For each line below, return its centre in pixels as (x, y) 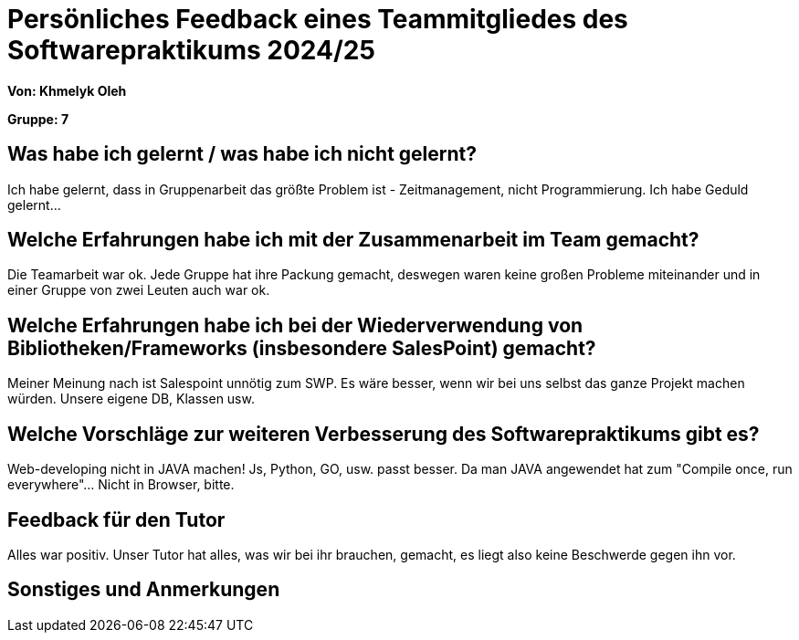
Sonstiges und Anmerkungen (144, 590)
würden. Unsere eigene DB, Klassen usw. (131, 399)
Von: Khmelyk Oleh (67, 90)
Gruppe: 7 (38, 119)
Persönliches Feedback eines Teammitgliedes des (318, 19)
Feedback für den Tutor (116, 519)
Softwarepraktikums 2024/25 (191, 50)
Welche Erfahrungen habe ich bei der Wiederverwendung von (295, 325)
